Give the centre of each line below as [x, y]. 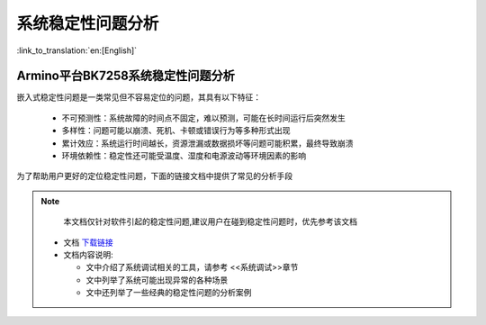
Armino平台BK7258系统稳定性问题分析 [126, 76]
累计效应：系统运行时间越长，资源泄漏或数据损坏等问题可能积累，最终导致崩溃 [207, 143]
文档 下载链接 [88, 242]
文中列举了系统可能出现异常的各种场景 [157, 280]
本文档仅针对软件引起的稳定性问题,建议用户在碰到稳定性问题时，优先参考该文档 [211, 221]
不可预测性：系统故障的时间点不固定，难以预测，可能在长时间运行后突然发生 [203, 118]
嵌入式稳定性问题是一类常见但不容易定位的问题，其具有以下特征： [139, 97]
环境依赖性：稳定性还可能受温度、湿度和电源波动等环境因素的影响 [184, 156]
